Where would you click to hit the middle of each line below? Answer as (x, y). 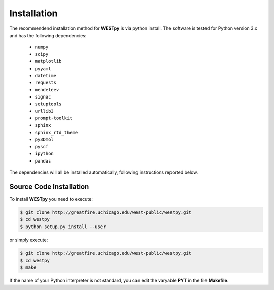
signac (43, 97)
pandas (43, 161)
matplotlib (48, 61)
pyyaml (43, 68)
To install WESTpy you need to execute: (51, 199)
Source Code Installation (49, 187)
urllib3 (44, 111)
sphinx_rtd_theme (56, 133)
